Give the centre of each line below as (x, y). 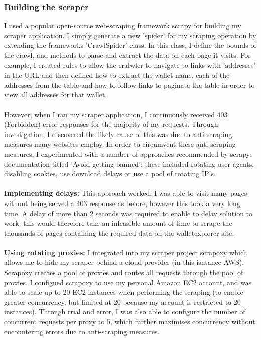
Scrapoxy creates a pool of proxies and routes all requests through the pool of (124, 272)
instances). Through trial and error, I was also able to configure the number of (125, 312)
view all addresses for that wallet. (56, 94)
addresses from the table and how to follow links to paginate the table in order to (129, 84)
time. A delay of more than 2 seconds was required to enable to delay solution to (128, 213)
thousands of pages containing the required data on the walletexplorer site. (119, 232)
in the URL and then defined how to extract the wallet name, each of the (117, 75)
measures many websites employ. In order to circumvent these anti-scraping (120, 144)
